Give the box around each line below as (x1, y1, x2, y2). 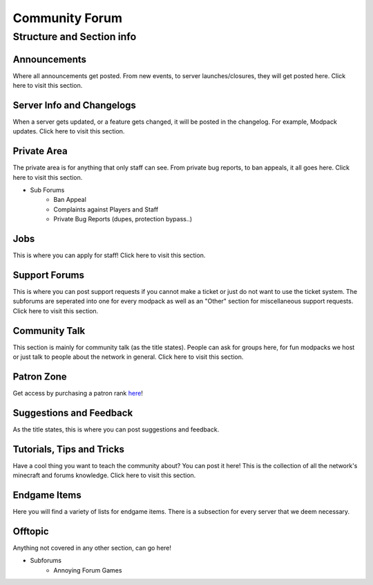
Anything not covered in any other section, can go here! (12, 544, 172, 552)
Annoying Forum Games (53, 566, 122, 574)
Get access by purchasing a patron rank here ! (12, 389, 143, 398)
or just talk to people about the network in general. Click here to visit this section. (12, 353, 244, 361)
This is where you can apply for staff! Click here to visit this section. (12, 251, 206, 259)
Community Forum (12, 10, 122, 26)
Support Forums (12, 269, 84, 281)
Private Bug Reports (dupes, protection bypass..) (53, 215, 193, 223)
